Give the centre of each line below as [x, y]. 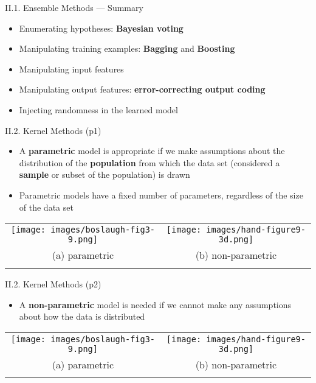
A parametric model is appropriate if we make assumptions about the [152, 151]
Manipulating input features [71, 69]
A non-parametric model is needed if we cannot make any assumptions [155, 304]
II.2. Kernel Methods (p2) [53, 284]
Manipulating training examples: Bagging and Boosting [127, 48]
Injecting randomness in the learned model [98, 109]
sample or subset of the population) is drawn [105, 174]
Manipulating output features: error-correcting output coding [142, 89]
